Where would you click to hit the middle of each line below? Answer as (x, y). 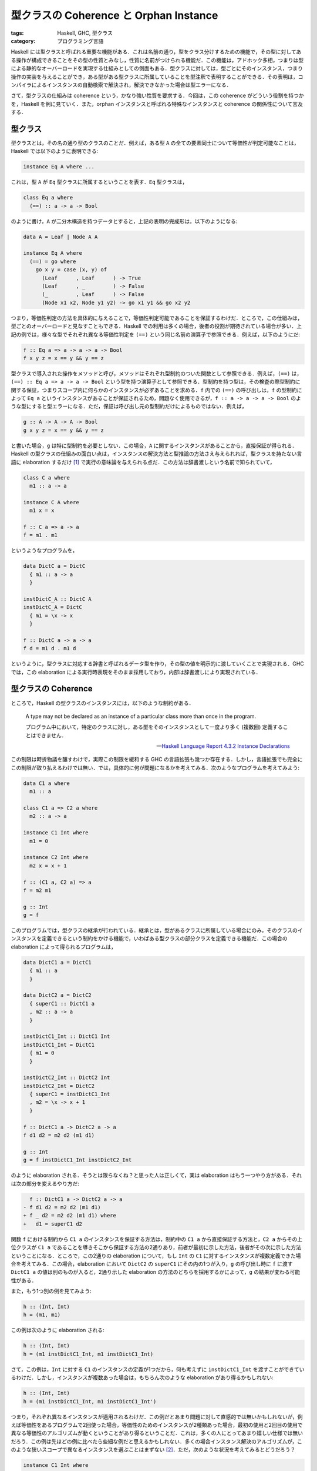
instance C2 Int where (56, 857)
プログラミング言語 (80, 41)
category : (23, 41)
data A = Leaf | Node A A (60, 237)
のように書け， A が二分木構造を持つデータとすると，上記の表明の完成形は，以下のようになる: (124, 221)
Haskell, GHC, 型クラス (85, 33)
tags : (17, 33)
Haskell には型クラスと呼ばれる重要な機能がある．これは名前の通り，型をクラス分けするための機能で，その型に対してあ (156, 52)
